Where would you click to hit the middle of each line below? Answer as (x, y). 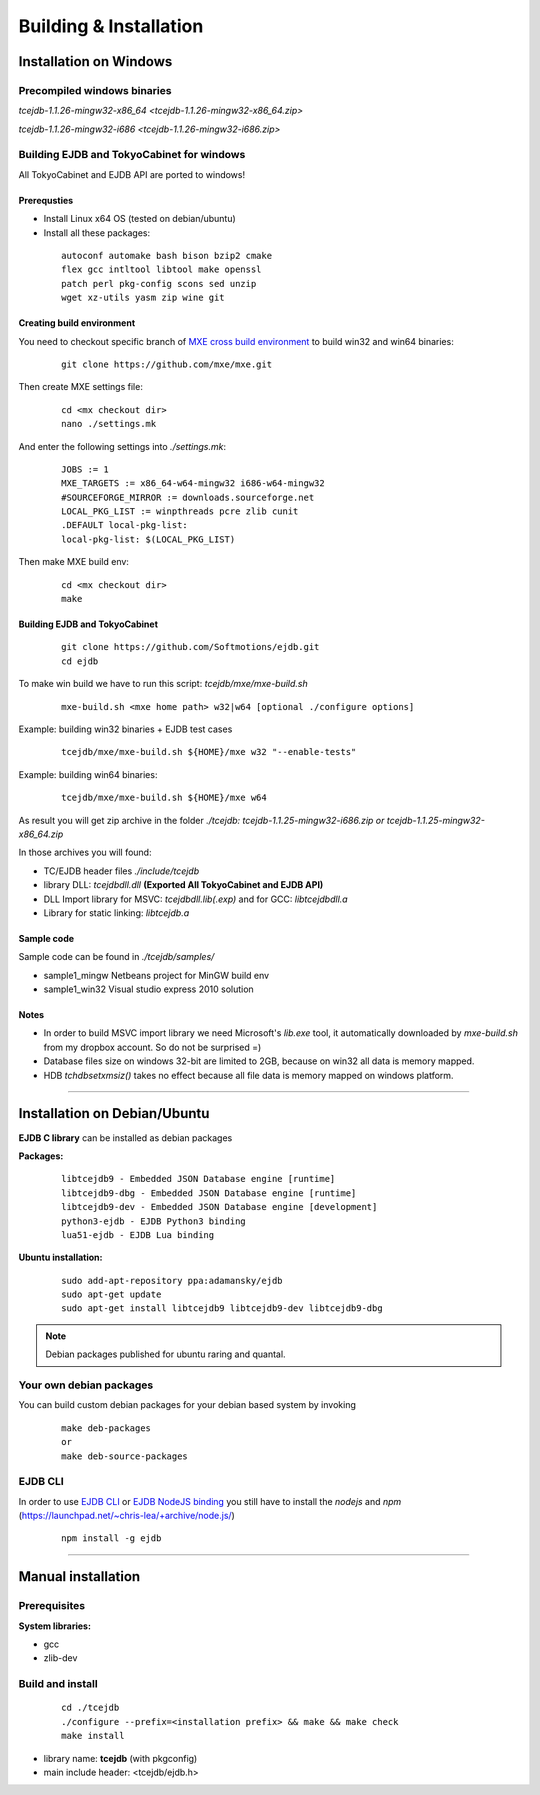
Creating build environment (77, 323)
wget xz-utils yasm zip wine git (143, 298)
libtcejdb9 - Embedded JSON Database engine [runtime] (198, 1179)
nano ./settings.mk (109, 424)
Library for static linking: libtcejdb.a (116, 912)
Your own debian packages (86, 1385)
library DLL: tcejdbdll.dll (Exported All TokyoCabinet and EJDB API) (183, 885)
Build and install (58, 1684)
